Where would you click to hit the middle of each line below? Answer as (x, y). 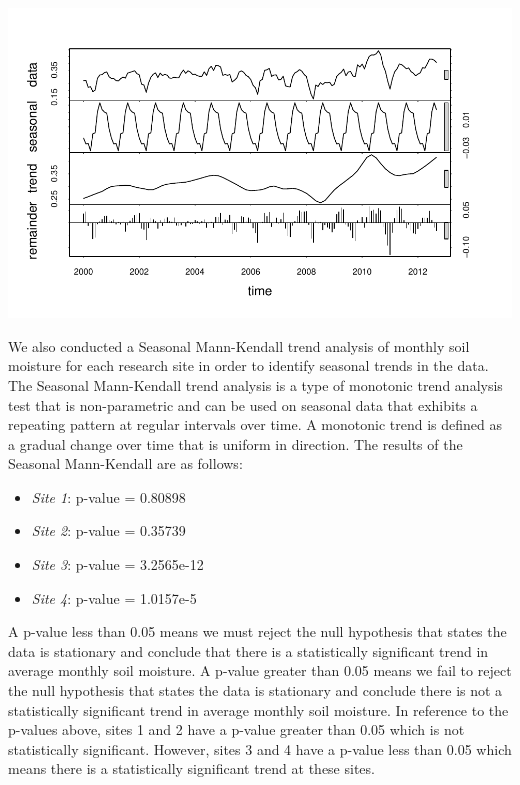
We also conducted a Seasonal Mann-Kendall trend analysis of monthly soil (239, 345)
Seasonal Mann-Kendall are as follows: (125, 463)
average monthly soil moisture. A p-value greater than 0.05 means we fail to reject (260, 670)
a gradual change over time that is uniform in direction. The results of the (235, 443)
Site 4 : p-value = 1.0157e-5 (114, 597)
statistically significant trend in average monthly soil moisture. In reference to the (258, 709)
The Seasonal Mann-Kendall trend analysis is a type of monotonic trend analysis (255, 384)
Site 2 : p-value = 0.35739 (108, 530)
